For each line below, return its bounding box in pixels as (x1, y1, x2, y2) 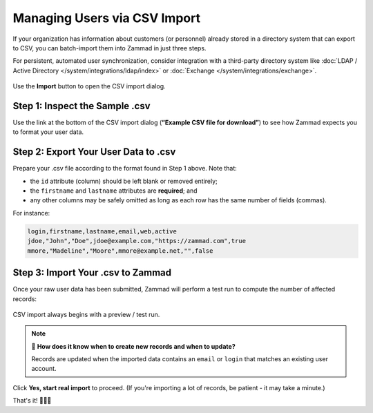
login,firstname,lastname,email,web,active (27, 227, 178, 235)
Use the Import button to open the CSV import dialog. (12, 82, 166, 90)
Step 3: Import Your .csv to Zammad (12, 267, 172, 279)
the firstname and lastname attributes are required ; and (30, 186, 198, 195)
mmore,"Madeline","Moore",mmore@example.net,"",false (27, 247, 213, 255)
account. (31, 365, 57, 373)
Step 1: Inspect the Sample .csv (12, 100, 151, 112)
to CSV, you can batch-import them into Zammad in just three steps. (12, 44, 207, 52)
